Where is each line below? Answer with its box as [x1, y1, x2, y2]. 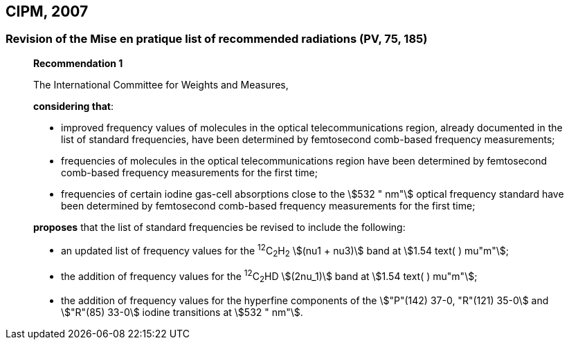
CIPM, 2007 [6, 3, 89, 20]
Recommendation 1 [33, 57, 123, 69]
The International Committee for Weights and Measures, [33, 78, 289, 91]
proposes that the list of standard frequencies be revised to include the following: [33, 221, 406, 233]
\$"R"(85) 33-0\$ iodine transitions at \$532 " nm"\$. [61, 306, 303, 318]
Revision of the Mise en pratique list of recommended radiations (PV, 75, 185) [6, 32, 428, 46]
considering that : [33, 100, 114, 112]
